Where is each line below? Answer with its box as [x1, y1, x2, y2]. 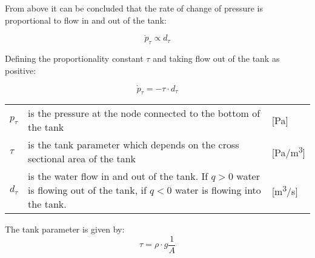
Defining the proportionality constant [5, 52, 144, 65]
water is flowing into [174, 183, 261, 197]
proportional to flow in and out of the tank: [5, 13, 167, 26]
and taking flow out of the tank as [153, 52, 280, 65]
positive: [5, 64, 36, 76]
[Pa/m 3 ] [271, 144, 305, 160]
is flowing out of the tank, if [28, 183, 147, 197]
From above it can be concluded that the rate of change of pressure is [5, 2, 264, 14]
